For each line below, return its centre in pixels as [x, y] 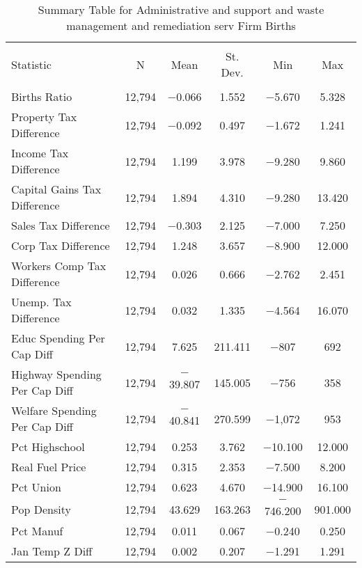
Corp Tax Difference [61, 245]
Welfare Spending [54, 410]
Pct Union [36, 487]
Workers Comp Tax [59, 266]
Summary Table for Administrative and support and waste [181, 9]
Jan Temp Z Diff [52, 551]
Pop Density [41, 509]
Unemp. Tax [41, 302]
